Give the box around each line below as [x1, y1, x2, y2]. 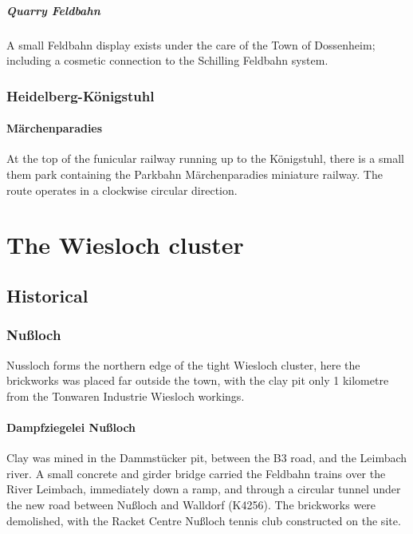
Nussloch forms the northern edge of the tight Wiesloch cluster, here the [6, 356, 360, 373]
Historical [6, 283, 88, 307]
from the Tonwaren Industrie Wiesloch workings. [6, 387, 245, 404]
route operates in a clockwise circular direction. [6, 181, 238, 198]
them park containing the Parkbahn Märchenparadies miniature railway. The [6, 165, 383, 182]
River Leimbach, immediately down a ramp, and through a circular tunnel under [6, 481, 401, 497]
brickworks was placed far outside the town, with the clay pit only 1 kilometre [6, 372, 389, 389]
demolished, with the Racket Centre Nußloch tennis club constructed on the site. [6, 512, 401, 528]
